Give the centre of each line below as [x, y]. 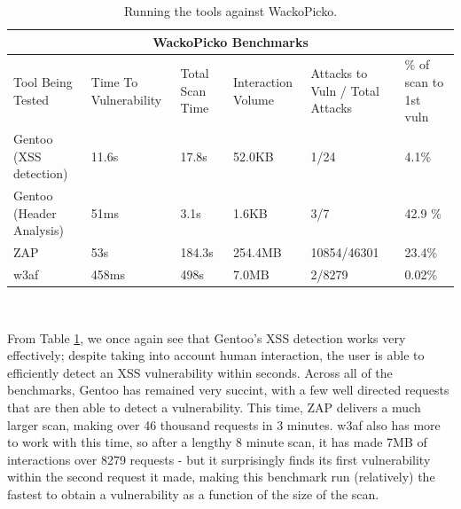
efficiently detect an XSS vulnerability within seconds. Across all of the [200, 372]
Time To [114, 82]
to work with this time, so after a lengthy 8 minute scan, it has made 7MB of [217, 442]
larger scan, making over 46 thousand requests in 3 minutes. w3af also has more [224, 424]
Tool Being [43, 82]
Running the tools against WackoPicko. [230, 11]
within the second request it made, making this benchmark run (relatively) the [221, 477]
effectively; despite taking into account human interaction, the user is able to [216, 355]
